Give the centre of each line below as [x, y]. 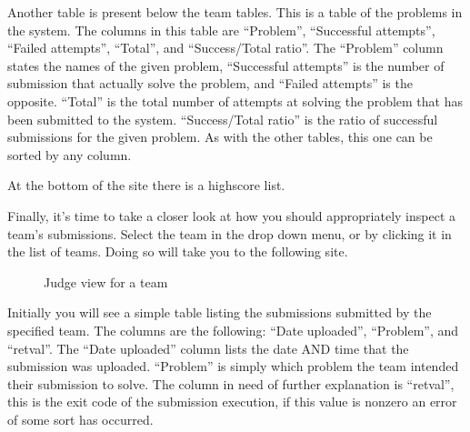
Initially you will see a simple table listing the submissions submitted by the [220, 312]
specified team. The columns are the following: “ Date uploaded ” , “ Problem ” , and [233, 330]
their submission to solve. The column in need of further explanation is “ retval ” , [231, 383]
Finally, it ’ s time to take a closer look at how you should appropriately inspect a [231, 215]
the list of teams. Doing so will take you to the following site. [178, 251]
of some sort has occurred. [80, 419]
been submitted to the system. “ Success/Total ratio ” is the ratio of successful [223, 119]
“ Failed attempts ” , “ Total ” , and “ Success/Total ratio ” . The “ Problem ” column [225, 48]
